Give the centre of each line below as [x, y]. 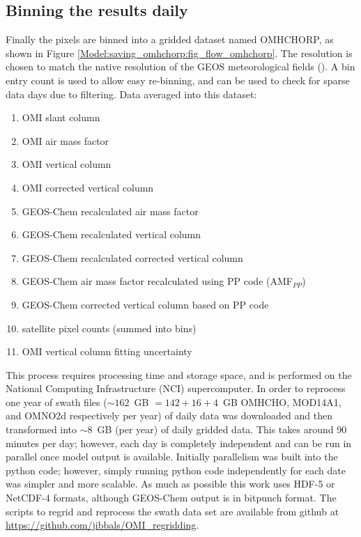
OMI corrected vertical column [88, 187]
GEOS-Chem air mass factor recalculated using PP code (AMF [157, 281]
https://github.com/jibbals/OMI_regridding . [102, 525]
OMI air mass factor [66, 140]
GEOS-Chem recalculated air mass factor [110, 211]
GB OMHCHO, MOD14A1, [282, 402]
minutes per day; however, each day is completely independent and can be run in [179, 443]
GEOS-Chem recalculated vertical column [112, 234]
